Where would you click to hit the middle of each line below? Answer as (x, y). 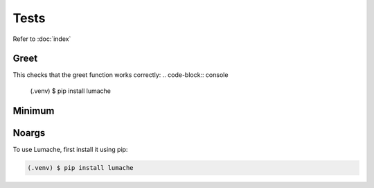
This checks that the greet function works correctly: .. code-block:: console (121, 75)
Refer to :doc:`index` (42, 39)
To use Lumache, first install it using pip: (70, 149)
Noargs (29, 133)
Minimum (34, 111)
